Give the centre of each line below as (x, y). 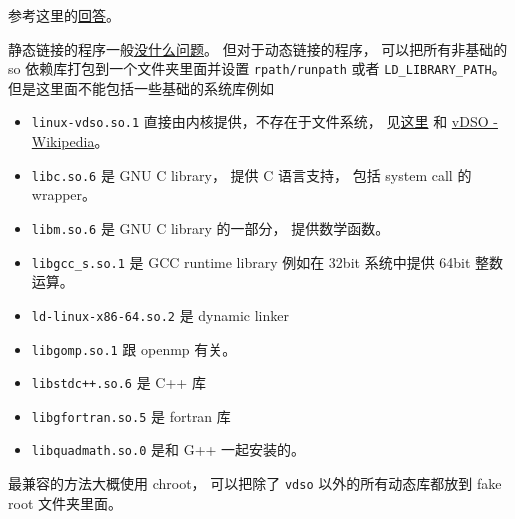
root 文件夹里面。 (65, 502)
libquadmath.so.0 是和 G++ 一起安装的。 (168, 449)
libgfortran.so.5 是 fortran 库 (131, 415)
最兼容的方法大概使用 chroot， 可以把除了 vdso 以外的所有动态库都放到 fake (255, 483)
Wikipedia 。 (70, 141)
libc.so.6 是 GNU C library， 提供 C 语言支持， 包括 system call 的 (251, 174)
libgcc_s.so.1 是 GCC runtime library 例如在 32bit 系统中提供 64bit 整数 (267, 261)
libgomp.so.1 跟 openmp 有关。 (134, 348)
